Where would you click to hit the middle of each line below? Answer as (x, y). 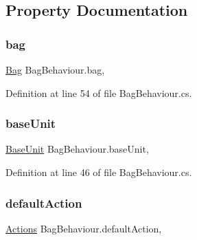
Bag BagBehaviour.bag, (55, 69)
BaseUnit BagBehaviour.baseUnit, (77, 149)
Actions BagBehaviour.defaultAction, (84, 228)
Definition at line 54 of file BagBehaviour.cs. (99, 92)
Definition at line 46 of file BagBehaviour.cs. (99, 172)
